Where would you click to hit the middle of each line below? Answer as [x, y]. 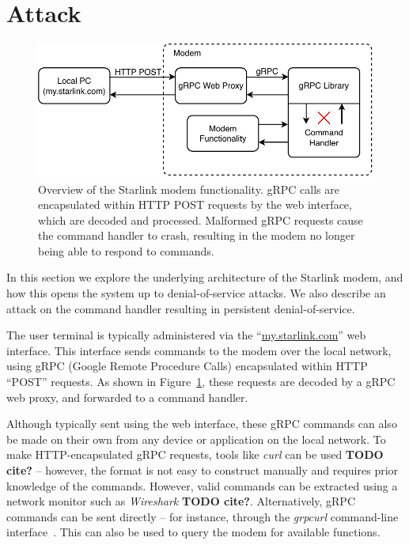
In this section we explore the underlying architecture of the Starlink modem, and [205, 277]
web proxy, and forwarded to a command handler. [127, 397]
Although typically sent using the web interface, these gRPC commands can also [202, 424]
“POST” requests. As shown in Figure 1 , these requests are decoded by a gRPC [201, 382]
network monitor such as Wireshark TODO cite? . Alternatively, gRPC [181, 501]
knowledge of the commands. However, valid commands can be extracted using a [202, 485]
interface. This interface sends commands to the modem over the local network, [199, 350]
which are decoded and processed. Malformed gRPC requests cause [201, 220]
